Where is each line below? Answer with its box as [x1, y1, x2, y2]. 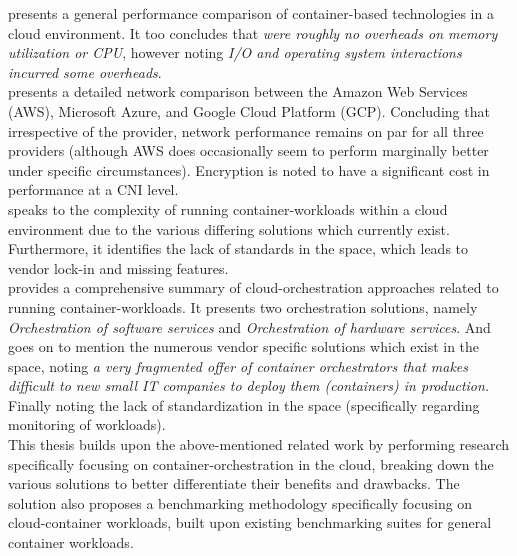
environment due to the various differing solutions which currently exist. [8, 218, 450, 239]
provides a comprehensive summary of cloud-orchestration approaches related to [8, 277, 499, 298]
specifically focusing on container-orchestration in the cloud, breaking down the [8, 453, 494, 474]
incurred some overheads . [8, 61, 162, 82]
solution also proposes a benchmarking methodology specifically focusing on [8, 492, 473, 513]
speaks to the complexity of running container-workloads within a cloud [8, 198, 448, 219]
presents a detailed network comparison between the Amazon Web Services [8, 81, 468, 102]
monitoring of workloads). [8, 414, 166, 435]
